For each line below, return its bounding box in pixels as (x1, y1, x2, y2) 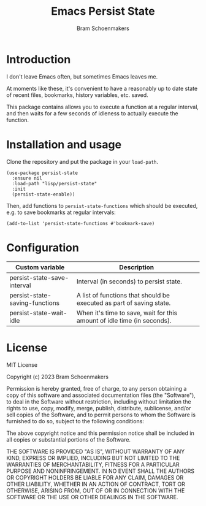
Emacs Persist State (51, 4, 155, 18)
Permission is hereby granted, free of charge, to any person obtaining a (6, 385, 187, 392)
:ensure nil (12, 175, 43, 182)
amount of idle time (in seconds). (76, 316, 172, 324)
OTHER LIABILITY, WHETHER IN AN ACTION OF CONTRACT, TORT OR (6, 480, 185, 488)
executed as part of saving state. (76, 299, 171, 307)
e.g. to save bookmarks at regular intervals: (6, 209, 116, 216)
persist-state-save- (9, 273, 69, 282)
